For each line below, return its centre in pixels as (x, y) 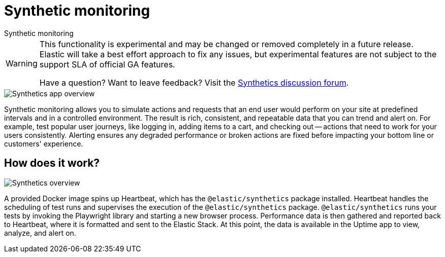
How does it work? (52, 163)
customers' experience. (44, 143)
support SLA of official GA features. (107, 64)
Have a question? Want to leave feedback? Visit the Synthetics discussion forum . (194, 82)
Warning (22, 63)
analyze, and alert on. (40, 233)
